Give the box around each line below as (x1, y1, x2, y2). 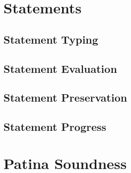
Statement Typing (3, 31, 98, 47)
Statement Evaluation (3, 60, 117, 76)
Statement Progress (3, 119, 107, 134)
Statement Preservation (3, 90, 128, 105)
